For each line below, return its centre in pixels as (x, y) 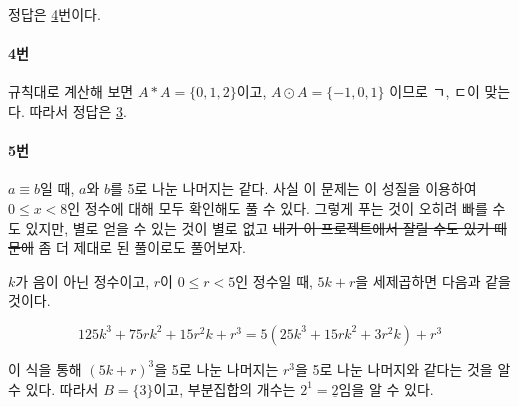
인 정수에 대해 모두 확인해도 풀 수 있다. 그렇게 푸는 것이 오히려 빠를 (277, 207)
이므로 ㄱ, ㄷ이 (434, 91)
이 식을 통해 (45, 368)
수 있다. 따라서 (53, 388)
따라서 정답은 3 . (78, 110)
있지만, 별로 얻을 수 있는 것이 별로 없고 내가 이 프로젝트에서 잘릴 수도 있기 (257, 227)
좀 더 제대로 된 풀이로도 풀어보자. (142, 247)
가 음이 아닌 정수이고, (82, 280)
